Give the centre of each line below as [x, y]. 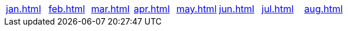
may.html [197, 9]
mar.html [110, 9]
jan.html [24, 9]
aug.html [324, 9]
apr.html [152, 9]
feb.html [67, 9]
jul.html [278, 9]
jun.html [237, 9]
